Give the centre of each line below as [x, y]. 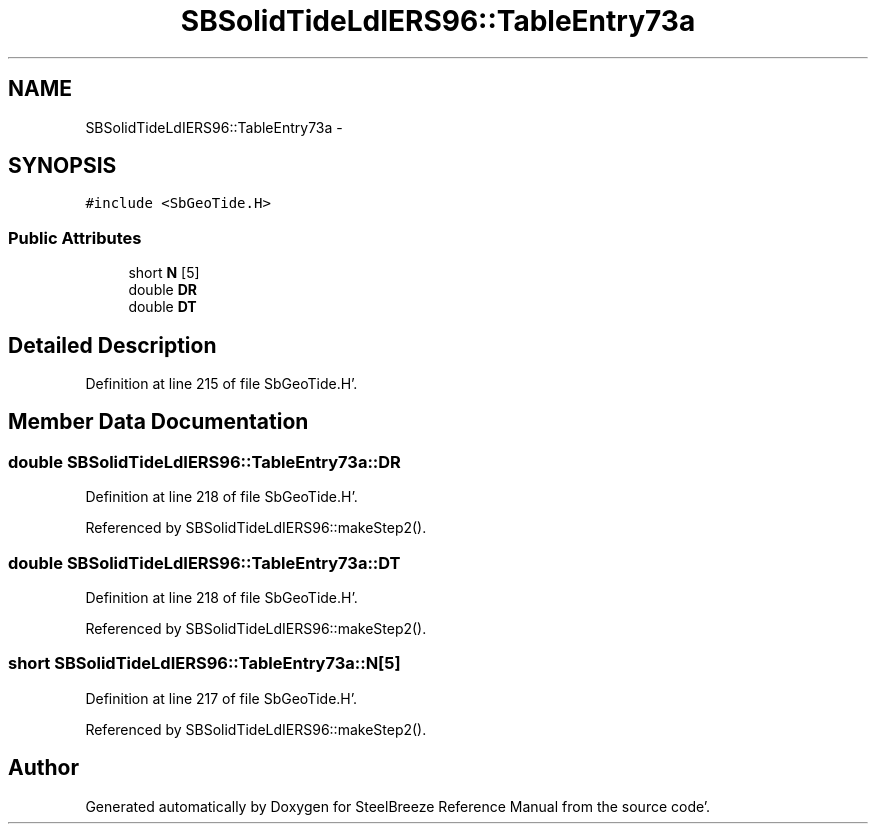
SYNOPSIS [62, 166]
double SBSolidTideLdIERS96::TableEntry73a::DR [204, 461]
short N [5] [164, 273]
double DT [162, 307]
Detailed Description [112, 345]
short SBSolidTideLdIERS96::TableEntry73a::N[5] [204, 663]
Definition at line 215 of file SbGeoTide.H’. [221, 384]
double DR [163, 290]
